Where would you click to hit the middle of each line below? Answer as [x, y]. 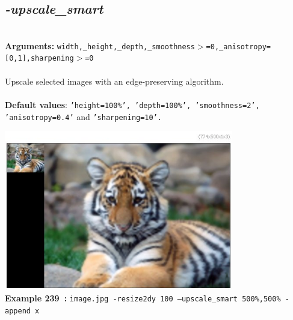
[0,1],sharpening [39, 59]
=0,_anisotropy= [238, 47]
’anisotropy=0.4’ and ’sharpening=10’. [83, 116]
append [18, 311]
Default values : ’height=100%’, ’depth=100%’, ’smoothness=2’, [132, 104]
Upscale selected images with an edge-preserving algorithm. [114, 81]
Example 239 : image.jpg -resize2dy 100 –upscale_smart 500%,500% [143, 298]
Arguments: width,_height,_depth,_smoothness [100, 45]
